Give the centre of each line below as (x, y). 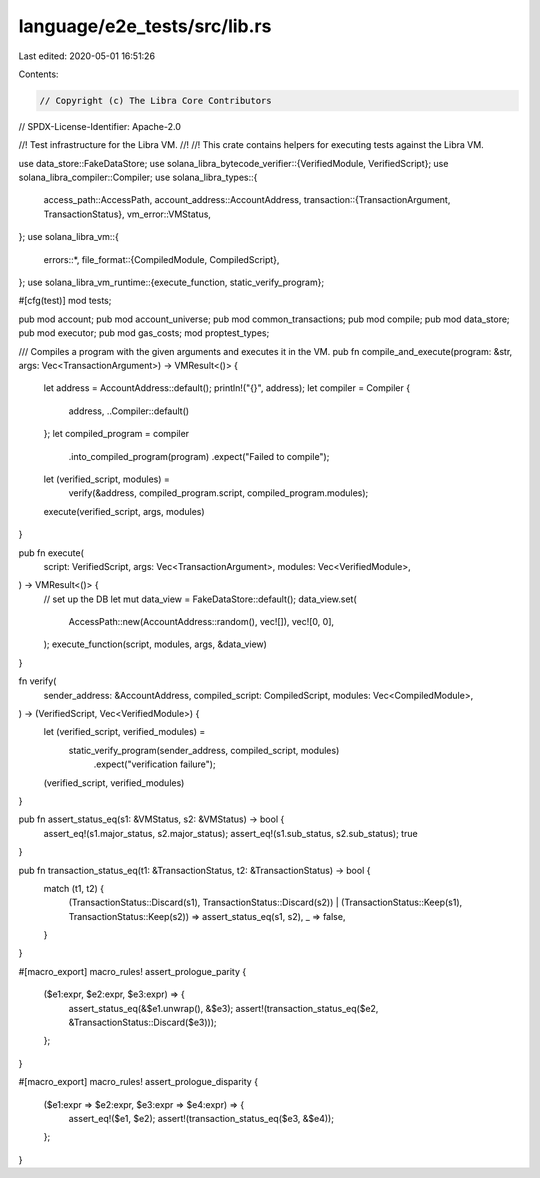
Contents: (38, 74)
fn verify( (37, 681)
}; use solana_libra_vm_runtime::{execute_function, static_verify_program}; (171, 282)
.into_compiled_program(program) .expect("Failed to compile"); (199, 456)
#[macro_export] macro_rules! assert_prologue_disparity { (138, 1082)
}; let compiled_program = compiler (116, 434)
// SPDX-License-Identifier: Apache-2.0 (100, 126)
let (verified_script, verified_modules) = (124, 732)
